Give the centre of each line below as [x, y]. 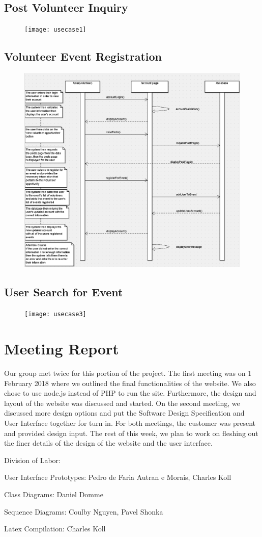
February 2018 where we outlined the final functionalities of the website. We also [130, 383]
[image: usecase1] [55, 30]
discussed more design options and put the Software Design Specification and [124, 413]
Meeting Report [62, 349]
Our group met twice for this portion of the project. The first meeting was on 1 [128, 373]
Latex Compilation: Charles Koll [55, 529]
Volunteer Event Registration [83, 56]
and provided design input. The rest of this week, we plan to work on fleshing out [131, 433]
